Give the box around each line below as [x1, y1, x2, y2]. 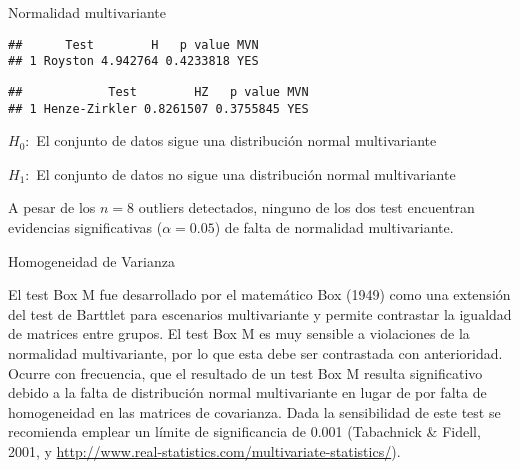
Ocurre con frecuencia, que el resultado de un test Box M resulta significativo [8, 362, 483, 383]
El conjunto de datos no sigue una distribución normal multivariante [36, 163, 456, 184]
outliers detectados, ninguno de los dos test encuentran [138, 197, 475, 218]
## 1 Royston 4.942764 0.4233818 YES [8, 54, 259, 69]
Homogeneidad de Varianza [8, 250, 175, 271]
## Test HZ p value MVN [8, 84, 309, 99]
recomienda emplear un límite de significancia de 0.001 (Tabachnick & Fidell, [8, 421, 481, 442]
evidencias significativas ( [8, 217, 163, 237]
